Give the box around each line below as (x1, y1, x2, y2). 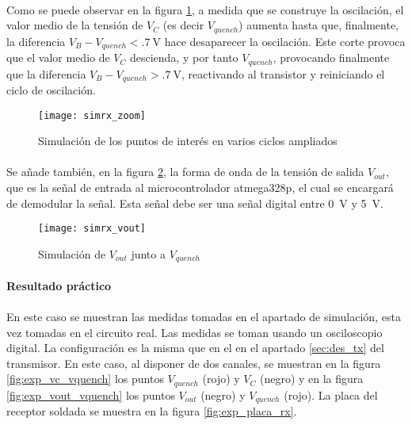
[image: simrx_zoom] (38, 109, 147, 121)
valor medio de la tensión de (6, 17, 143, 33)
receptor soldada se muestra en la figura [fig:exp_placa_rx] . (6, 403, 297, 419)
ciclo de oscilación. (6, 82, 96, 98)
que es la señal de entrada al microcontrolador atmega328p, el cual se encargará (6, 179, 394, 196)
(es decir (162, 17, 204, 33)
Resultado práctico (6, 277, 112, 293)
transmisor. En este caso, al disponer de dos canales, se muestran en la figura (6, 354, 381, 371)
